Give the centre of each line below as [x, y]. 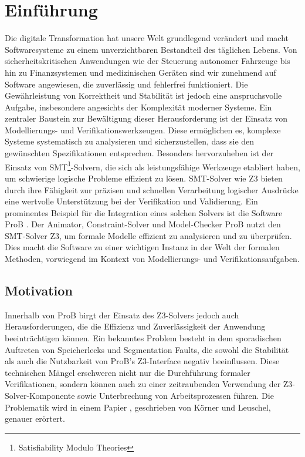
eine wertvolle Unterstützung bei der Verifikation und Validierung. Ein [131, 201]
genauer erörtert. [35, 419]
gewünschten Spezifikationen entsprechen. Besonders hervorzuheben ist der [139, 153]
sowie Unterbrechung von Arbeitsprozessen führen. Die [176, 396]
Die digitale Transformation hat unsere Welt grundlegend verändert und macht [147, 38]
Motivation [39, 290]
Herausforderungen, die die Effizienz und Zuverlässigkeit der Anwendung [135, 326]
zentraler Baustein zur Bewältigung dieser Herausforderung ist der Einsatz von [146, 118]
